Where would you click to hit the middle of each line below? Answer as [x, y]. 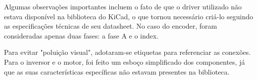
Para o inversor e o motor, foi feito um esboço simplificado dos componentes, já [125, 61]
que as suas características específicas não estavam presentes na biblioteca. [117, 71]
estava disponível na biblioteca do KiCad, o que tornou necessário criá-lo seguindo [128, 16]
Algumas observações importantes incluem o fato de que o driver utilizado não [123, 6]
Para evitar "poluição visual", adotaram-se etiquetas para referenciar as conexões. [128, 52]
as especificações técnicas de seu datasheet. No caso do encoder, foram [111, 26]
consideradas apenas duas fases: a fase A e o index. [81, 35]
